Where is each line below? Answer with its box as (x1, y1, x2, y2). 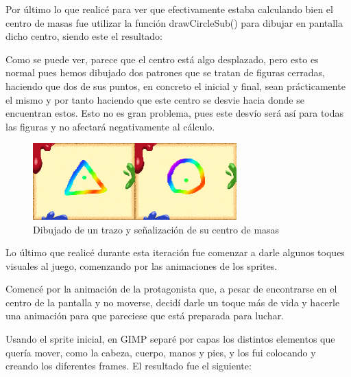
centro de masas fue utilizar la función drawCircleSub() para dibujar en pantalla (5, 15, 343, 30)
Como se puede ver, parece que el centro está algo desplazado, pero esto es (5, 52, 319, 66)
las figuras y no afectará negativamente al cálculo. (5, 119, 215, 133)
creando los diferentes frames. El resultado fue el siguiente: (5, 358, 252, 373)
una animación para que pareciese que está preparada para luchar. (5, 308, 285, 323)
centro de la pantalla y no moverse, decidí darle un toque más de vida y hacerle (5, 295, 340, 309)
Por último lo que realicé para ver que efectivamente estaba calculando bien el (5, 2, 333, 16)
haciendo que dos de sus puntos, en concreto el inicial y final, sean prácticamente (5, 78, 346, 93)
